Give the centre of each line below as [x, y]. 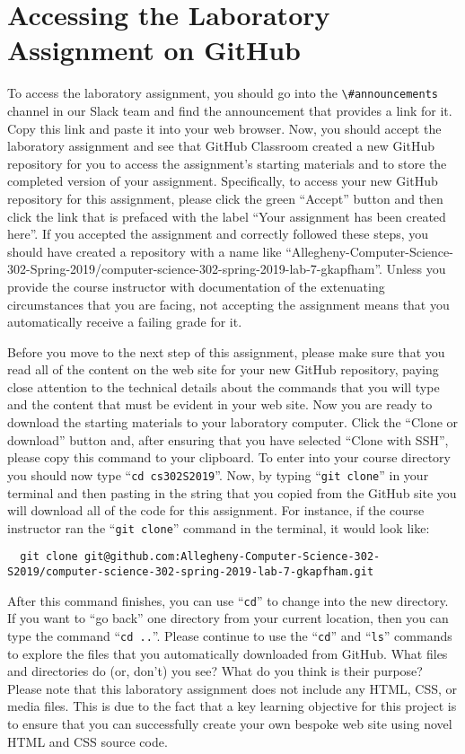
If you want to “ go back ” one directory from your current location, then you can [228, 618]
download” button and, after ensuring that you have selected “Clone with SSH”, [228, 439]
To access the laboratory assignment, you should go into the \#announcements [223, 93]
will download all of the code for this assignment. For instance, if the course [216, 510]
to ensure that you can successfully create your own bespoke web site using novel [230, 723]
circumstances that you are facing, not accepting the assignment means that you [228, 304]
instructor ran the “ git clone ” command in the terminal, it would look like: [219, 527]
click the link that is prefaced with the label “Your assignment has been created [227, 216]
